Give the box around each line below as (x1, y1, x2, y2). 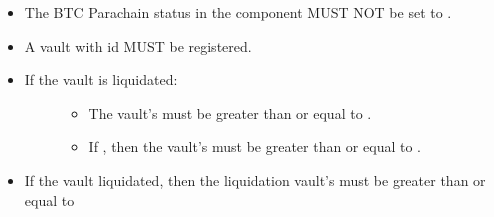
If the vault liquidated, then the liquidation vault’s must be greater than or (24, 169, 486, 190)
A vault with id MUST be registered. (24, 35, 252, 56)
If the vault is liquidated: (24, 69, 178, 90)
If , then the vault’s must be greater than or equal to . (88, 136, 421, 157)
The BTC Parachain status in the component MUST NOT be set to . (24, 2, 452, 22)
